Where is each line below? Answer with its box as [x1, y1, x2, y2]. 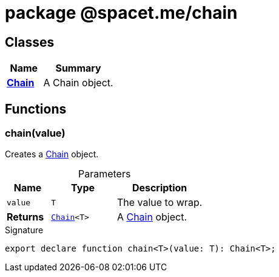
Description [132, 182, 187, 194]
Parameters [78, 168, 131, 180]
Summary [55, 62, 101, 75]
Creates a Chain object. [5, 149, 99, 160]
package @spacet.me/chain [5, 2, 238, 23]
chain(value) [5, 127, 66, 140]
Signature [5, 225, 44, 236]
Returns [7, 211, 44, 224]
